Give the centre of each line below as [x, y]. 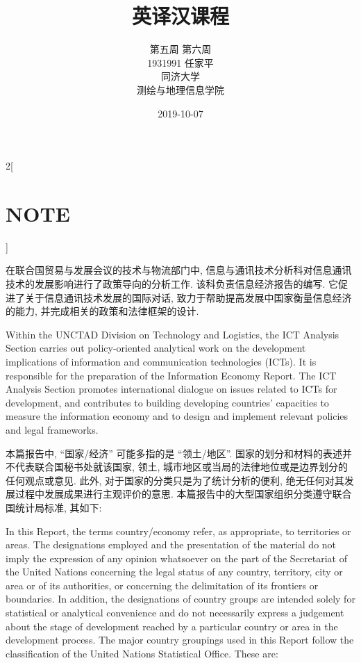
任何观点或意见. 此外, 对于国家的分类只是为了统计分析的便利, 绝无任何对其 [175, 480]
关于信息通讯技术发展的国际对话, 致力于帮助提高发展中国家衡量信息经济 [188, 297]
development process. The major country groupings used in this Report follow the [180, 640]
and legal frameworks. [52, 429]
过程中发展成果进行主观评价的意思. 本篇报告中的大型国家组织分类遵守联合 [183, 494]
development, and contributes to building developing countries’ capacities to [167, 402]
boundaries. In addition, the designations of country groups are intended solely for [180, 599]
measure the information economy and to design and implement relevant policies [177, 416]
